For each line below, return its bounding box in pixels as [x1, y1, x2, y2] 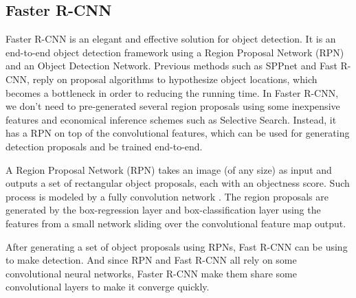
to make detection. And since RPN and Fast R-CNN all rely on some [5, 253, 297, 267]
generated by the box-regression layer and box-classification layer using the [5, 203, 321, 217]
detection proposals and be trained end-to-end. [5, 139, 203, 153]
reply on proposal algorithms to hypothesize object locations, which [32, 71, 318, 86]
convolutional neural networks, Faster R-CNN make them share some [5, 266, 297, 280]
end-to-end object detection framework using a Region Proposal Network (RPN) [5, 45, 344, 59]
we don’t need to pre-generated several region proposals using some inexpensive [5, 99, 340, 113]
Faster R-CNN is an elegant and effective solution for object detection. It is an [5, 32, 336, 46]
